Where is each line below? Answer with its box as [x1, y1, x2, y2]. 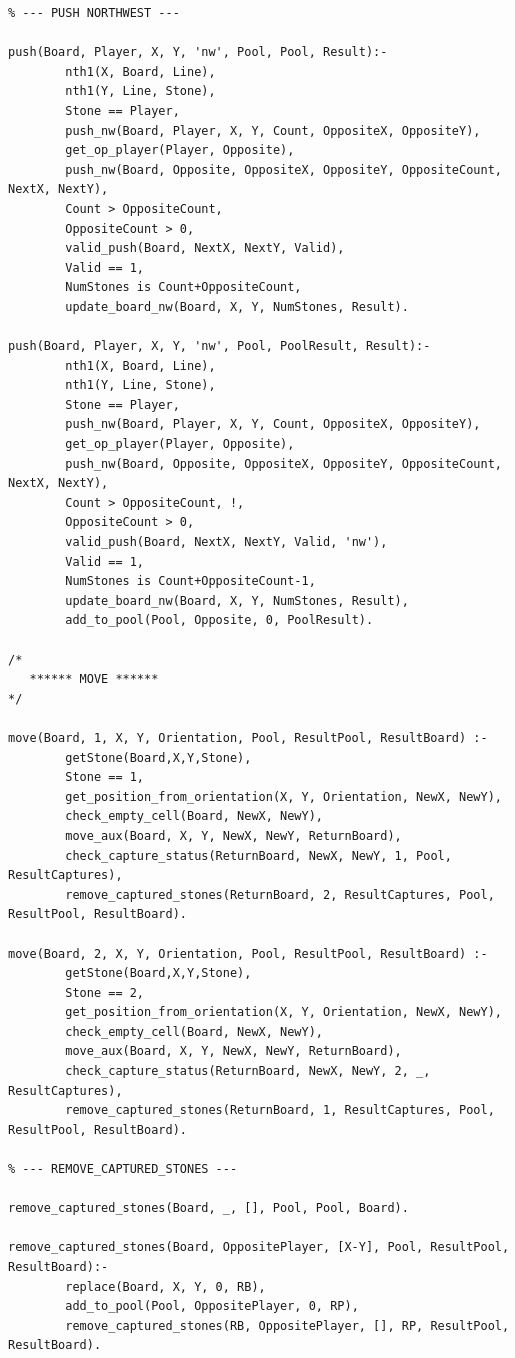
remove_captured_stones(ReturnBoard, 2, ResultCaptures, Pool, [65, 887, 495, 902]
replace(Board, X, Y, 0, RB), [65, 1279, 266, 1294]
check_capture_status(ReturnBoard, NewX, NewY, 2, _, [65, 1064, 431, 1079]
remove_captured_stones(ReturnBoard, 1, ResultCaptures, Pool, [65, 1103, 495, 1118]
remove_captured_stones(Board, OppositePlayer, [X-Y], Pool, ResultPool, [8, 1240, 510, 1255]
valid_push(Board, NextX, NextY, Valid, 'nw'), [65, 535, 388, 550]
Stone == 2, [65, 985, 145, 1000]
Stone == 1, [65, 770, 145, 785]
